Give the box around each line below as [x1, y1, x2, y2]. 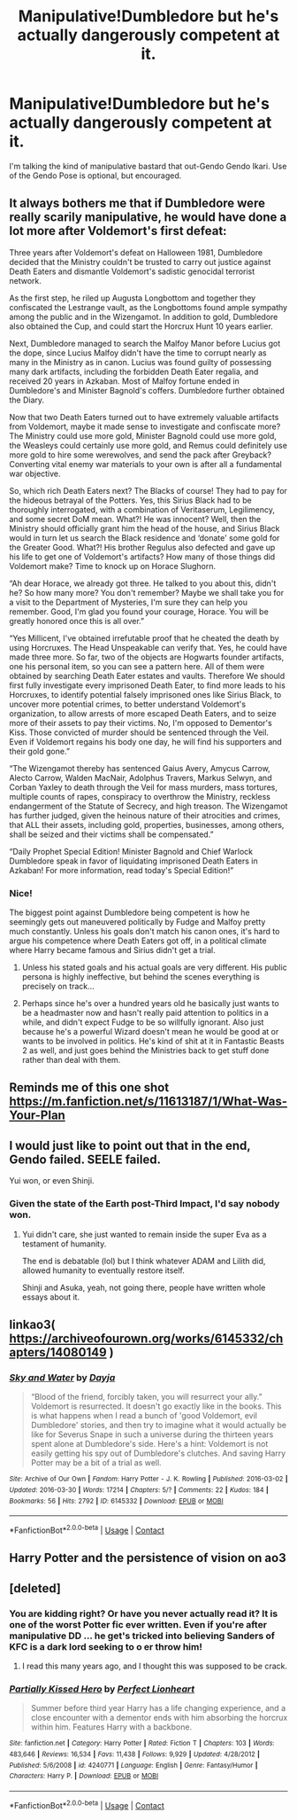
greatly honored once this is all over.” [9, 615, 144, 626]
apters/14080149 [9, 1345, 108, 1360]
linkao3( [9, 1316, 56, 1332]
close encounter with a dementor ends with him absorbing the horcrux [30, 1713, 288, 1723]
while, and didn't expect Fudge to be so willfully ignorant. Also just [21, 1017, 264, 1027]
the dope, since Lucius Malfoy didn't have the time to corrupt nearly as [9, 348, 267, 358]
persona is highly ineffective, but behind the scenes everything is [21, 972, 261, 982]
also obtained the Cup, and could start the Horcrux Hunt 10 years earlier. [9, 321, 274, 332]
